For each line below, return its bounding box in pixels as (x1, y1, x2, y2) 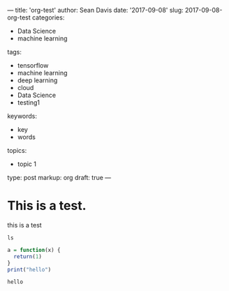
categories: (31, 13, 65, 22)
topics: (7, 147, 27, 154)
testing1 (17, 98, 40, 107)
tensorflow (17, 61, 49, 69)
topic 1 (17, 160, 37, 168)
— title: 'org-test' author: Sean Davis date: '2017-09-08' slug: (7, 6, 184, 14)
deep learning (17, 76, 58, 84)
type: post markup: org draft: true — (7, 174, 112, 181)
